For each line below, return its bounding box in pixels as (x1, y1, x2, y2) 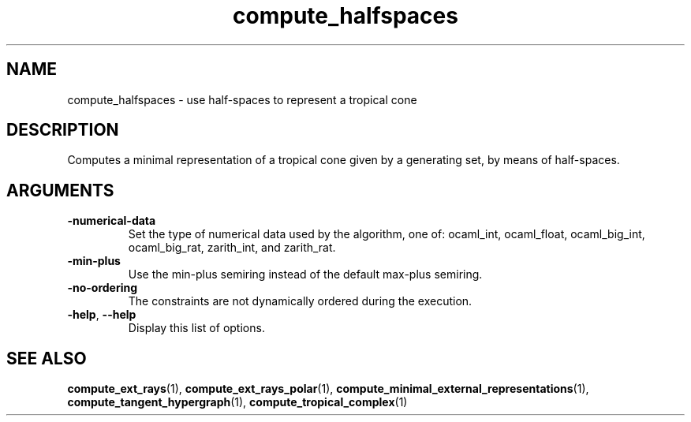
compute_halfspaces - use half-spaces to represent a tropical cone (67, 92, 417, 106)
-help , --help (67, 308, 136, 322)
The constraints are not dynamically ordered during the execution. (128, 294, 472, 308)
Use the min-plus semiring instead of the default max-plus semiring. (128, 267, 483, 282)
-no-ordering (67, 281, 138, 295)
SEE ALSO (6, 348, 87, 368)
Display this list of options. (128, 321, 265, 335)
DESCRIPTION (6, 120, 119, 140)
